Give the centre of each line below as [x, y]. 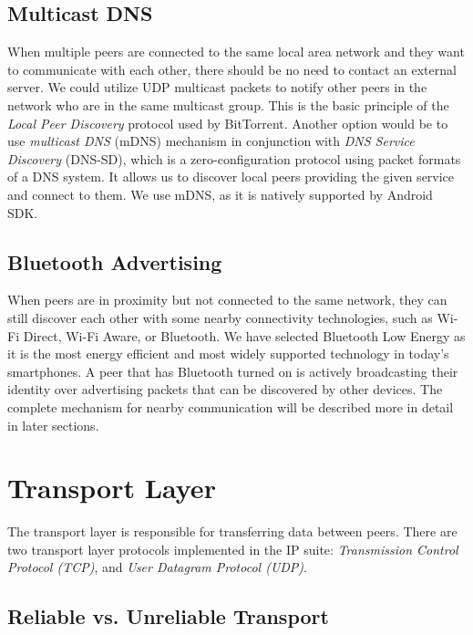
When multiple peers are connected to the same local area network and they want [236, 52]
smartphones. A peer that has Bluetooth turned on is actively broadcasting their [233, 371]
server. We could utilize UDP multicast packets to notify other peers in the [217, 87]
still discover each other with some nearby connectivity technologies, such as [220, 317]
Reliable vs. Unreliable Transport [168, 616]
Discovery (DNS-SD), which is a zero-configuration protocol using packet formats [234, 158]
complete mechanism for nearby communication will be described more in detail [231, 406]
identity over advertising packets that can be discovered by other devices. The [225, 389]
